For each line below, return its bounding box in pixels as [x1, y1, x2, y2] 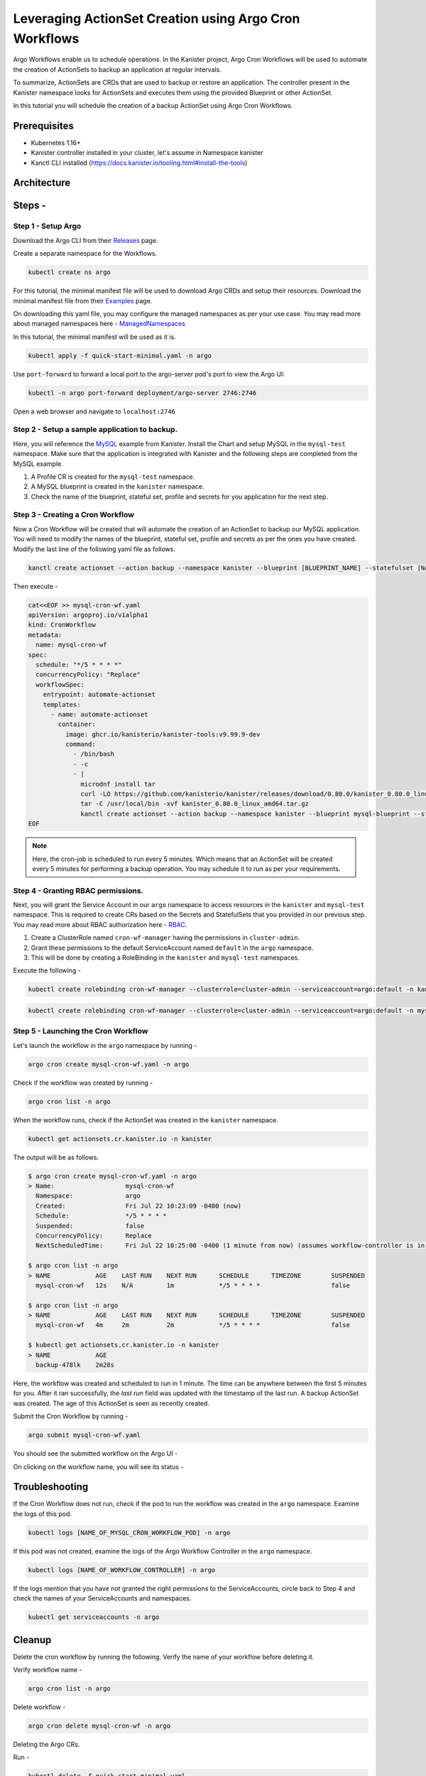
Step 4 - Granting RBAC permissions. [13, 885, 144, 895]
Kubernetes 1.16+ [31, 139, 81, 147]
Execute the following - [13, 966, 81, 975]
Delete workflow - [13, 1703, 66, 1711]
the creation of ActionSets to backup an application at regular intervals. [13, 65, 222, 74]
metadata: [28, 631, 62, 639]
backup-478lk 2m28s [35, 1361, 115, 1369]
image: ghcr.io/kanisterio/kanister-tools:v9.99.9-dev [65, 730, 261, 738]
